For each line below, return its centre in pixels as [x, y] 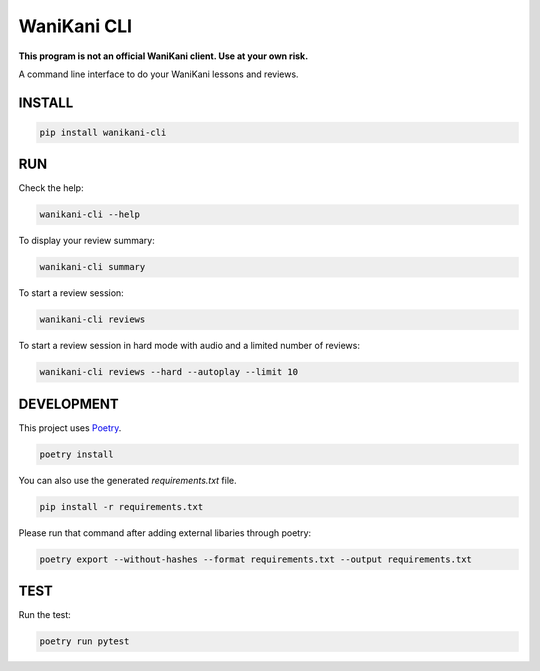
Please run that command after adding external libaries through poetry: [165, 532]
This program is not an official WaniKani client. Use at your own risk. [163, 56]
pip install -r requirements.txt [121, 506]
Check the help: [51, 188]
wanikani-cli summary [92, 267]
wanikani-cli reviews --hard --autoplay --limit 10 [169, 372]
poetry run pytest [84, 641]
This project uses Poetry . [70, 427]
